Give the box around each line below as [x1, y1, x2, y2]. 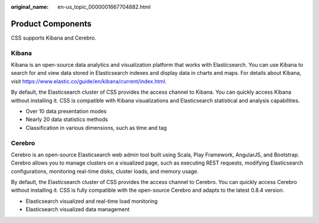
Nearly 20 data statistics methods [25, 116, 108, 123]
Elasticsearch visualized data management [25, 206, 130, 213]
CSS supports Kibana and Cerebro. [11, 34, 97, 41]
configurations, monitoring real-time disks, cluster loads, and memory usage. [11, 168, 199, 175]
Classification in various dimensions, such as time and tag [25, 124, 167, 131]
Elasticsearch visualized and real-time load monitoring [25, 198, 158, 205]
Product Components [11, 18, 92, 29]
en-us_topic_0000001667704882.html [57, 4, 151, 10]
